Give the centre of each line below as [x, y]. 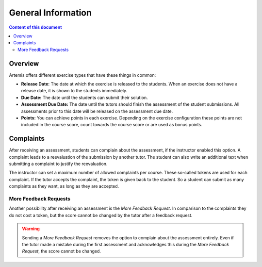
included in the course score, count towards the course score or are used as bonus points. [112, 125]
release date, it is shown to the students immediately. [74, 91]
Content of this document [35, 27]
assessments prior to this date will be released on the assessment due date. [97, 111]
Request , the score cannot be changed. [62, 251]
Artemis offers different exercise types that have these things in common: [82, 75]
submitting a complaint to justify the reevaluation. [58, 164]
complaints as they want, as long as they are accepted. [64, 186]
